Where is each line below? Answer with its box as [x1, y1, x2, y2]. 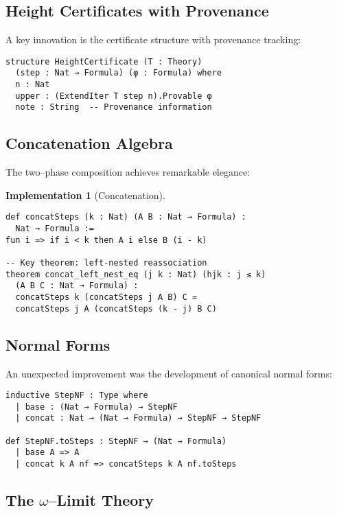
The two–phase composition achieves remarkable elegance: [5, 165, 251, 179]
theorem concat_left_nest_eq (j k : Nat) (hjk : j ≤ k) [5, 269, 266, 279]
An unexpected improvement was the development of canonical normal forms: [5, 366, 332, 380]
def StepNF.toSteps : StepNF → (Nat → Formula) [5, 436, 227, 446]
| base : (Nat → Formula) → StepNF [15, 401, 178, 412]
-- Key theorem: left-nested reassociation [5, 258, 207, 268]
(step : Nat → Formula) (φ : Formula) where [15, 68, 222, 78]
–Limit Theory [48, 489, 154, 511]
